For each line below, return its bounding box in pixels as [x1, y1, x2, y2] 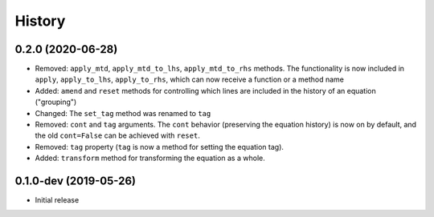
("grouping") [35, 97, 77, 107]
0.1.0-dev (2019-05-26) [14, 175, 137, 187]
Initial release [35, 195, 80, 205]
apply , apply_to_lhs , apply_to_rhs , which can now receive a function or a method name [35, 74, 345, 84]
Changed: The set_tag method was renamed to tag [35, 108, 211, 118]
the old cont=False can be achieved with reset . [35, 131, 200, 140]
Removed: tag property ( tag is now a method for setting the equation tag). [35, 142, 285, 151]
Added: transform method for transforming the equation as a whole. [35, 153, 265, 163]
